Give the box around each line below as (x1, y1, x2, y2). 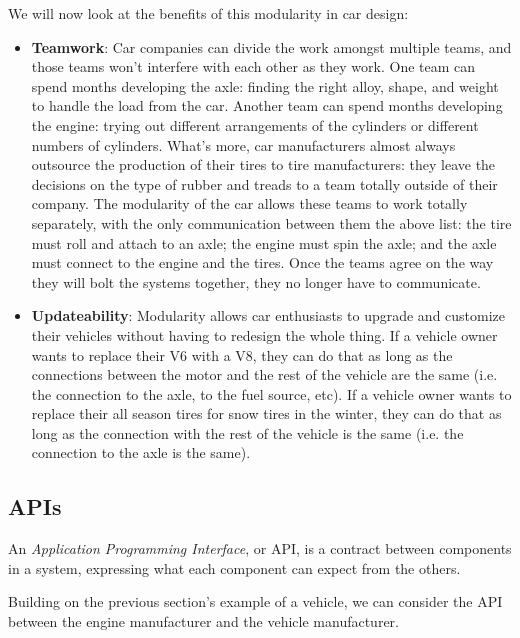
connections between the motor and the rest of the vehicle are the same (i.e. (31, 364, 498, 385)
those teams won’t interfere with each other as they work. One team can (31, 56, 476, 77)
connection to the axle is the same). (31, 442, 251, 463)
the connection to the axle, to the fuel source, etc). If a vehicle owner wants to (31, 383, 512, 404)
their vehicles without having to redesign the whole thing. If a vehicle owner (31, 324, 498, 345)
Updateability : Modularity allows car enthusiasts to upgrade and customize (31, 305, 506, 326)
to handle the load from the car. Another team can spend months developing (31, 95, 503, 116)
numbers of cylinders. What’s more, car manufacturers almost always (31, 134, 456, 155)
